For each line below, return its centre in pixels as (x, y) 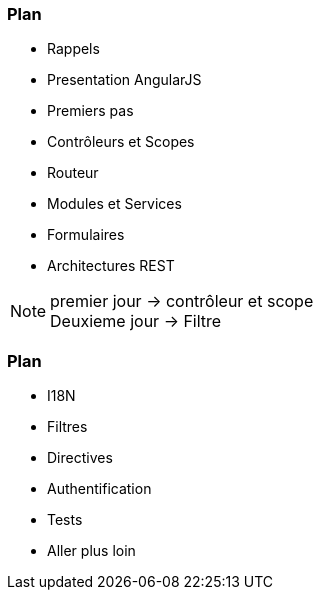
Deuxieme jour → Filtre (136, 321)
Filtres (67, 427)
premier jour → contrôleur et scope (182, 301)
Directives (80, 458)
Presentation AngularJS (124, 80)
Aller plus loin (91, 551)
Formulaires (86, 235)
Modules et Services (114, 204)
